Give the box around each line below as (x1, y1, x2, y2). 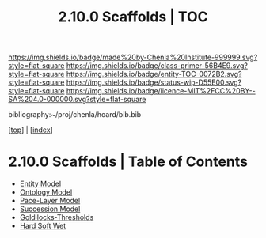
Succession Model (19, 204, 81, 213)
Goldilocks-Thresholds (19, 213, 94, 222)
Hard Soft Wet (19, 221, 66, 231)
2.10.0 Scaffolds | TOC (58, 8, 208, 26)
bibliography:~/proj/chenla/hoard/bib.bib (8, 110, 142, 119)
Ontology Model (19, 187, 73, 197)
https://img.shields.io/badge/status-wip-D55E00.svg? (66, 77, 242, 87)
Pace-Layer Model (19, 196, 81, 206)
